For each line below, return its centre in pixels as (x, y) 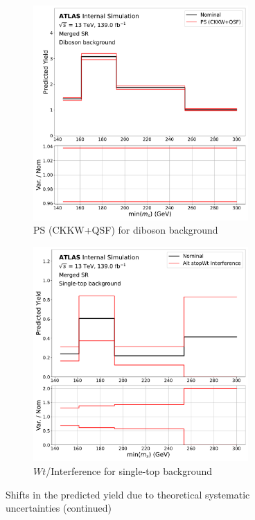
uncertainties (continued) (59, 508)
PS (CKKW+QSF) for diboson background (126, 230)
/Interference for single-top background (129, 470)
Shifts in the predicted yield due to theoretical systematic (128, 494)
